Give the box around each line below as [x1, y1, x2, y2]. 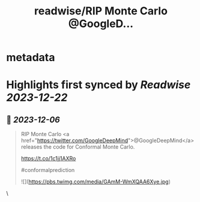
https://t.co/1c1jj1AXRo [20, 155, 76, 162]
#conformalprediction [20, 167, 75, 174]
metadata [6, 51, 55, 64]
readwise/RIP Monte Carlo [34, 4, 168, 18]
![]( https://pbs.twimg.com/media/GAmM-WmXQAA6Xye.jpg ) [20, 178, 171, 185]
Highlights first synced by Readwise [6, 78, 191, 92]
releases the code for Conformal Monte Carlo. [20, 143, 135, 150]
